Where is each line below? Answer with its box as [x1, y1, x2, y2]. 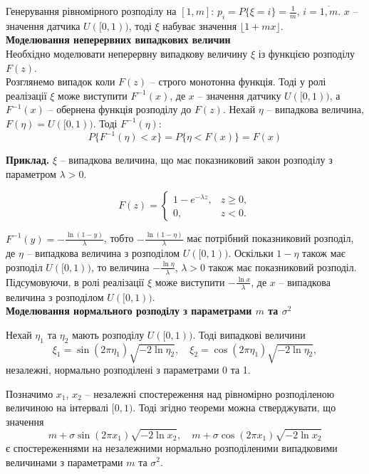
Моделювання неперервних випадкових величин [6, 32, 231, 47]
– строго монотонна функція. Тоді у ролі [150, 74, 326, 89]
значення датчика [6, 18, 80, 33]
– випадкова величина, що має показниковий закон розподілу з [60, 152, 333, 167]
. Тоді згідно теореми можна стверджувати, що [132, 400, 336, 415]
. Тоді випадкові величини [192, 327, 306, 342]
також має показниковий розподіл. [208, 259, 357, 274]
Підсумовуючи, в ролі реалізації [6, 274, 145, 289]
